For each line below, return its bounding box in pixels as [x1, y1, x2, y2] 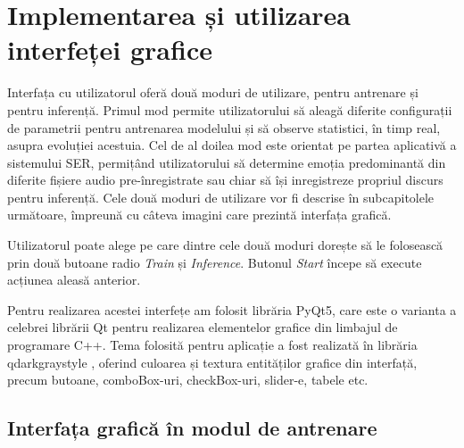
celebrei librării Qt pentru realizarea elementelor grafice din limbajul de [7, 318, 398, 336]
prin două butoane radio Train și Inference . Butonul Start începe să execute [7, 253, 422, 271]
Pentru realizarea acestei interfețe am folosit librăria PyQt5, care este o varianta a [7, 300, 457, 319]
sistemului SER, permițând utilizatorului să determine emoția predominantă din [7, 153, 446, 171]
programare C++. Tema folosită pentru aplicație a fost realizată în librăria [7, 336, 418, 354]
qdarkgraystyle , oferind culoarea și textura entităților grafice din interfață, [7, 353, 418, 371]
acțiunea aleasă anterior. [7, 270, 141, 289]
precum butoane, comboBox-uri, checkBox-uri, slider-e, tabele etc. [7, 370, 369, 389]
